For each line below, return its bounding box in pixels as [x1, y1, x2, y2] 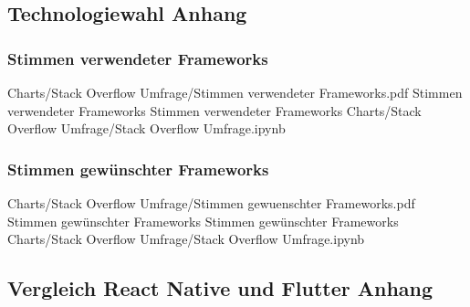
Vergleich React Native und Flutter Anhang [7, 274, 433, 302]
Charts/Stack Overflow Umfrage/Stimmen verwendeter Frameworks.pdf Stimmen [7, 83, 463, 101]
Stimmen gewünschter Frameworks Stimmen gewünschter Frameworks [7, 211, 399, 230]
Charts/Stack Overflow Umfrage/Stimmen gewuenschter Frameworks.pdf [7, 194, 415, 212]
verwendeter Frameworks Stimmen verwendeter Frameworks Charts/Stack [7, 101, 422, 120]
